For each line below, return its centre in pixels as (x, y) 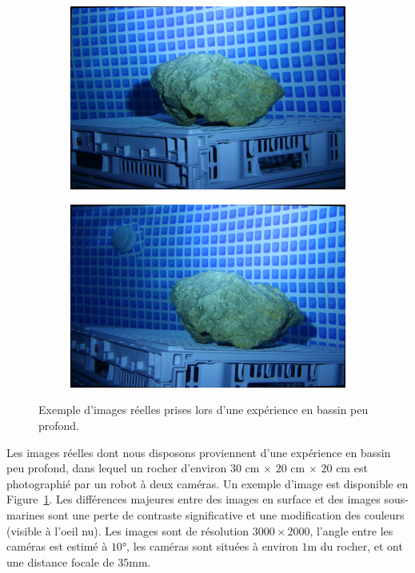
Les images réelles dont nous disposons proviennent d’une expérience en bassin (199, 452)
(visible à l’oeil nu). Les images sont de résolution (128, 530)
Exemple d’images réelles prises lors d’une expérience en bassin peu (204, 410)
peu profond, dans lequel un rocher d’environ (117, 468)
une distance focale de (60, 561)
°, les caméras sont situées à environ (210, 546)
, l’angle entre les (351, 530)
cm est (352, 468)
